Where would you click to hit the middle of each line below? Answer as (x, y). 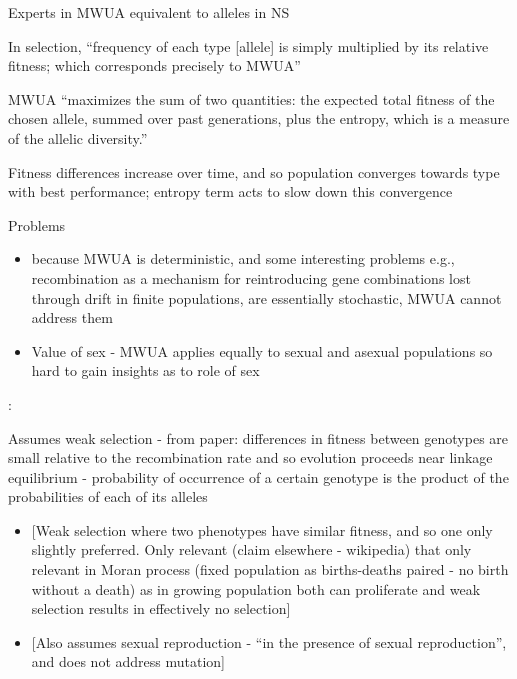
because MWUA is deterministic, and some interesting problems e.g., (243, 258)
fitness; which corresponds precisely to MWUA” (154, 65)
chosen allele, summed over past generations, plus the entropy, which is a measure (259, 118)
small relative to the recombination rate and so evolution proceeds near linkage (250, 457)
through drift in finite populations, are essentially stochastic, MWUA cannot (266, 297)
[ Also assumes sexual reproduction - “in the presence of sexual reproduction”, (269, 641)
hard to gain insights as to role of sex (145, 370)
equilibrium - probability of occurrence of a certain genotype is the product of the (258, 476)
